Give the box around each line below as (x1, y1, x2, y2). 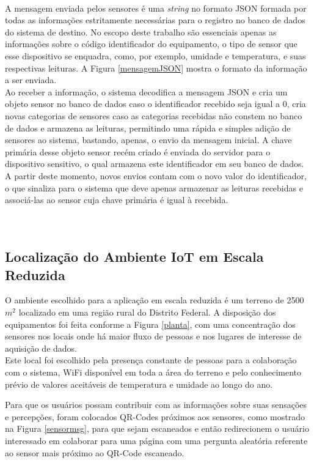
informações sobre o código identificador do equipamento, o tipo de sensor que (5, 37, 298, 50)
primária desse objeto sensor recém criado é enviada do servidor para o (5, 145, 271, 158)
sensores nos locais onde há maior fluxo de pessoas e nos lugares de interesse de (5, 330, 302, 343)
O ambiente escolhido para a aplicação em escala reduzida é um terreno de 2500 (5, 294, 304, 306)
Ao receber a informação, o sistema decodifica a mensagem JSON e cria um (5, 85, 288, 98)
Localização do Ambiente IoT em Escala (5, 247, 264, 266)
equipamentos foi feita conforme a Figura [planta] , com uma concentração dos (5, 317, 296, 330)
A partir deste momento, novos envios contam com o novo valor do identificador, (5, 169, 307, 182)
